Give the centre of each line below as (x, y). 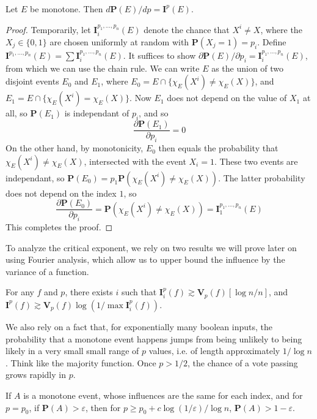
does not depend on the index (61, 193)
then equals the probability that (218, 148)
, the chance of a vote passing (243, 362)
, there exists (89, 292)
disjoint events (32, 81)
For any (20, 292)
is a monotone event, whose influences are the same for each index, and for (163, 395)
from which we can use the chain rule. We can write (103, 68)
